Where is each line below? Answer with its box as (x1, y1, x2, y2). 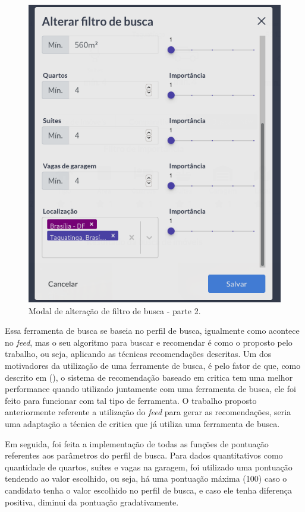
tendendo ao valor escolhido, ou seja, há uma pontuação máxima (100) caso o (5, 472, 287, 485)
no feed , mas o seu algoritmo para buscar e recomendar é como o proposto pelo (5, 336, 293, 348)
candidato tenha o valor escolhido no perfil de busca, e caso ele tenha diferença (5, 483, 292, 496)
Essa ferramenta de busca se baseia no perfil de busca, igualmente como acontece (5, 324, 300, 337)
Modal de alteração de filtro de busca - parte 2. (29, 304, 201, 317)
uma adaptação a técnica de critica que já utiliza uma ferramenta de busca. (5, 418, 280, 430)
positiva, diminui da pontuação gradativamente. (5, 495, 179, 508)
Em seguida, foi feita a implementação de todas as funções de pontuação (5, 437, 269, 450)
